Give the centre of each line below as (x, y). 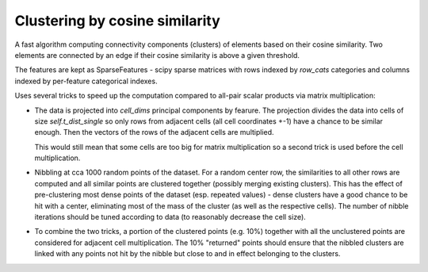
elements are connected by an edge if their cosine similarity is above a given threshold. (157, 55)
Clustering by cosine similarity (118, 21)
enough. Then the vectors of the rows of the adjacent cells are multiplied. (154, 132)
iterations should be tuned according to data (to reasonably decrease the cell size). (170, 217)
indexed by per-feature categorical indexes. (86, 81)
